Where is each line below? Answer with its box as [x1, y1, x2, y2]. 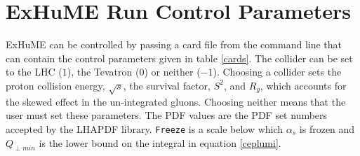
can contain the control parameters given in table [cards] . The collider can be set [6, 50, 353, 65]
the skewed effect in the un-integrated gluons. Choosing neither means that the [6, 94, 346, 108]
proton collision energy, [6, 78, 105, 92]
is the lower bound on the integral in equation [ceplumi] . [39, 135, 281, 150]
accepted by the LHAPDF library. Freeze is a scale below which [6, 121, 284, 136]
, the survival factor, [123, 78, 211, 92]
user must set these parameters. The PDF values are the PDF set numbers [6, 108, 328, 122]
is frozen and [299, 121, 355, 136]
